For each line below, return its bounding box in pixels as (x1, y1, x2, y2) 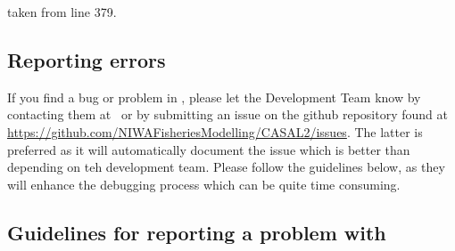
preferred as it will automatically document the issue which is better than (7, 140, 410, 158)
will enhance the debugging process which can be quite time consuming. (7, 174, 401, 193)
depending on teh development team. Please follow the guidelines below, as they (7, 158, 445, 176)
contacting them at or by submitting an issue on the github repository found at (7, 105, 448, 124)
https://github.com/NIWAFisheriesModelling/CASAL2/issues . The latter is (7, 122, 423, 141)
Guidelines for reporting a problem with (7, 218, 386, 246)
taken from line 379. (7, 3, 117, 20)
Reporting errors (7, 45, 166, 73)
